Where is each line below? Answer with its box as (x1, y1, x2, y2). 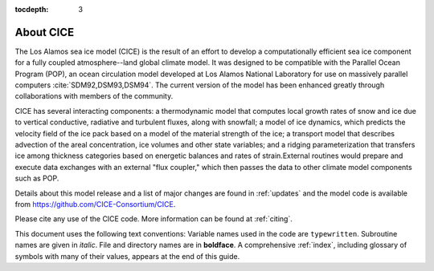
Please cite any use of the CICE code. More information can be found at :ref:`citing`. (14, 214, 293, 224)
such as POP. (14, 173, 59, 184)
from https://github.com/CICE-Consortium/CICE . (14, 199, 176, 208)
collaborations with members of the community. (14, 91, 174, 101)
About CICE (14, 25, 75, 39)
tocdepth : (14, 5, 49, 14)
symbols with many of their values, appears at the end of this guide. (14, 251, 240, 261)
